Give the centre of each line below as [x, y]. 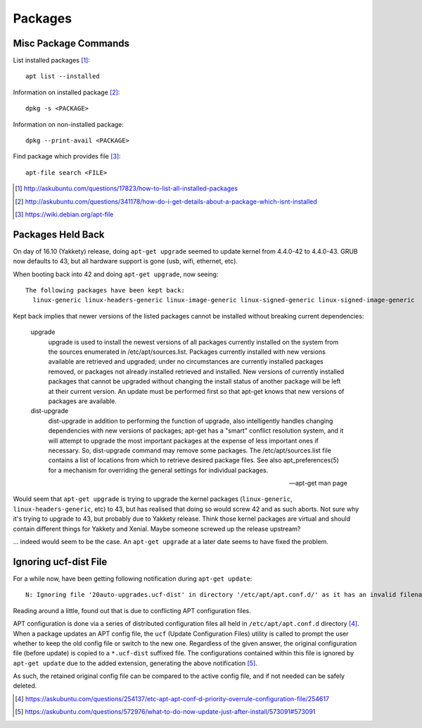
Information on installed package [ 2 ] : [66, 92]
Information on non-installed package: [69, 124]
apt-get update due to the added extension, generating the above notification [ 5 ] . [135, 663]
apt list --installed [63, 76]
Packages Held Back [59, 234]
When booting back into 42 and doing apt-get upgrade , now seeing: [116, 274]
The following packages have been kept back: [105, 290]
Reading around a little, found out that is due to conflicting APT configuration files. [132, 610]
